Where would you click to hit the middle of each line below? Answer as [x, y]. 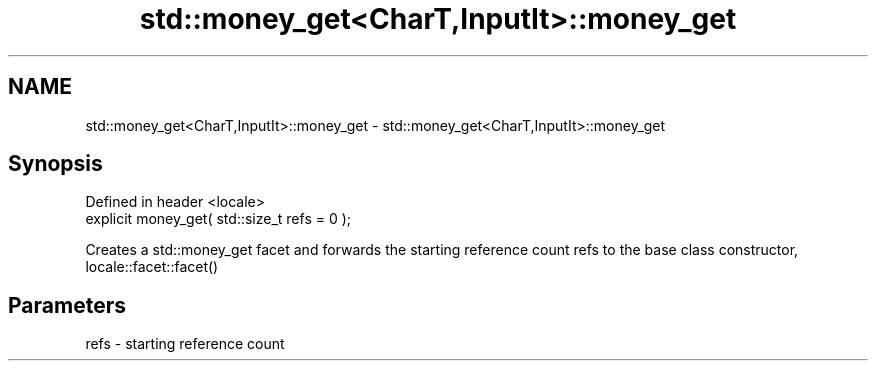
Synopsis [55, 164]
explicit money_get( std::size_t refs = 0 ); [218, 219]
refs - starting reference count [185, 344]
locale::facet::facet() [152, 267]
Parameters [67, 305]
